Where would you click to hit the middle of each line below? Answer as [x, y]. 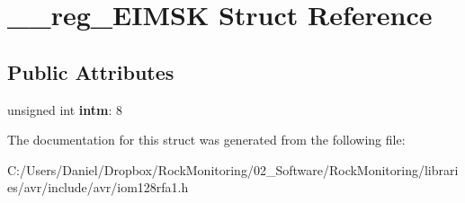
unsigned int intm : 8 [65, 109]
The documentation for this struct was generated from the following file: [206, 140]
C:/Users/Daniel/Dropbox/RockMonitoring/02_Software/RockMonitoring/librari [233, 169]
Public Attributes [91, 71]
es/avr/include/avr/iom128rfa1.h [98, 187]
